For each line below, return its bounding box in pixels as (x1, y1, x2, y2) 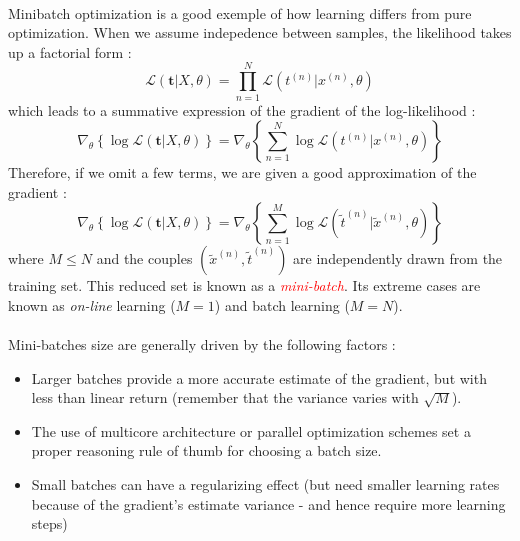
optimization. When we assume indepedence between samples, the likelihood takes (8, 22, 512, 43)
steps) (31, 513, 68, 534)
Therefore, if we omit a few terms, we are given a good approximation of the (8, 162, 477, 183)
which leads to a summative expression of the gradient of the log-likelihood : (8, 99, 476, 120)
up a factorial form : (8, 41, 132, 62)
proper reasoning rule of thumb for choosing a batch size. (31, 440, 382, 461)
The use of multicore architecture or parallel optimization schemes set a (31, 420, 471, 441)
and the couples (96, 248, 193, 269)
